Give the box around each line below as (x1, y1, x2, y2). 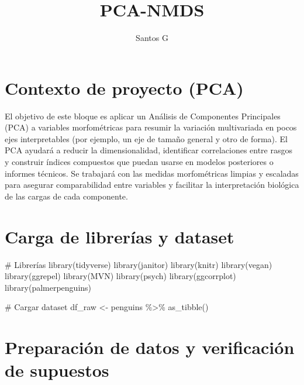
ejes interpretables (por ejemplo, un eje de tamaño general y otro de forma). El (5, 132, 288, 145)
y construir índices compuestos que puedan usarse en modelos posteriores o (5, 156, 274, 168)
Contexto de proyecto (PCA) (5, 75, 244, 99)
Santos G (136, 32, 168, 44)
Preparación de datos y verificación (5, 335, 295, 359)
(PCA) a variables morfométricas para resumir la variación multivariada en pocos (5, 121, 297, 133)
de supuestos (5, 358, 109, 382)
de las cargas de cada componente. (5, 190, 128, 202)
